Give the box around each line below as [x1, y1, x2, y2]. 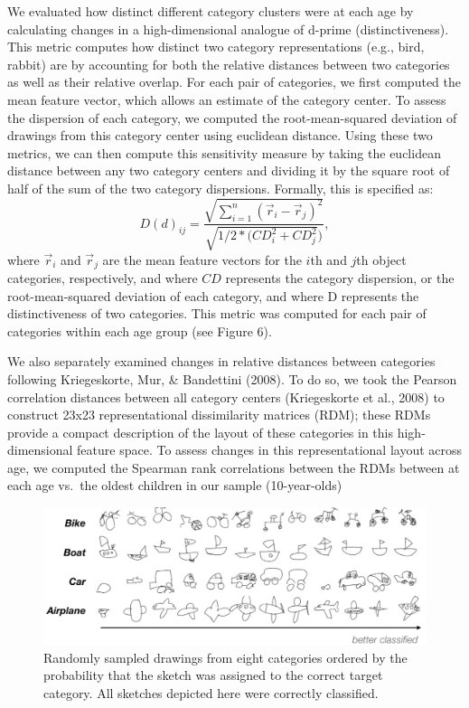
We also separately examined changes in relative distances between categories [7, 352, 436, 371]
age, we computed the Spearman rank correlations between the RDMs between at [7, 458, 460, 477]
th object [356, 250, 407, 269]
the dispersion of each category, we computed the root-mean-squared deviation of [7, 108, 457, 127]
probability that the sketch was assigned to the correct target [43, 666, 383, 684]
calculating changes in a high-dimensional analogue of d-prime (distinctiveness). [7, 19, 449, 38]
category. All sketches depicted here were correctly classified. [43, 683, 379, 702]
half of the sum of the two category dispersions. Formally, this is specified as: [7, 178, 434, 197]
